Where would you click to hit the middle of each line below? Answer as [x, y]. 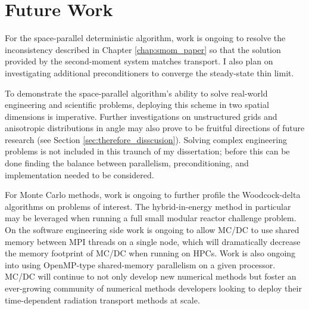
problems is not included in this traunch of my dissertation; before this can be [147, 151]
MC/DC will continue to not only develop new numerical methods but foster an [151, 276]
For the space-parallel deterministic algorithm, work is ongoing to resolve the [145, 38]
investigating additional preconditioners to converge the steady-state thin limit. [149, 72]
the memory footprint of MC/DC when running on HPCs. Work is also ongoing [150, 253]
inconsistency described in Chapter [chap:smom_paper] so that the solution [143, 49]
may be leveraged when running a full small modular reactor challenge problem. [151, 218]
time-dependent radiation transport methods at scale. [102, 300]
